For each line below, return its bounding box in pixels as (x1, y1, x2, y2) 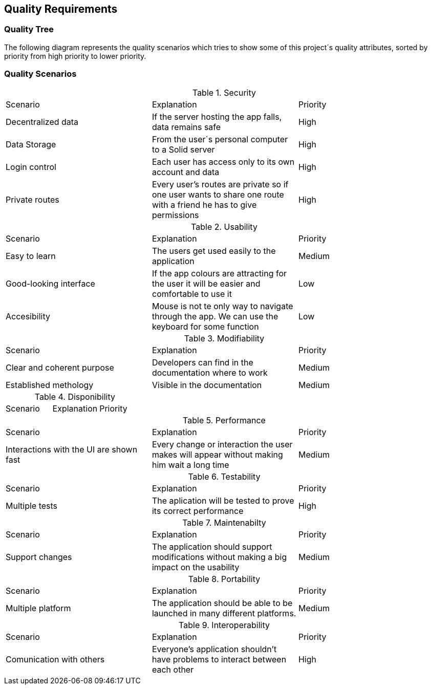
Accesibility (6, 311, 50, 321)
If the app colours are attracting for (152, 268, 287, 278)
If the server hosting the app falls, (152, 111, 282, 122)
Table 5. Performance (183, 415, 266, 425)
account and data (152, 166, 220, 177)
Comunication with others (6, 654, 105, 664)
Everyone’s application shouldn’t (152, 643, 277, 654)
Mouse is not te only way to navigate (152, 300, 293, 311)
